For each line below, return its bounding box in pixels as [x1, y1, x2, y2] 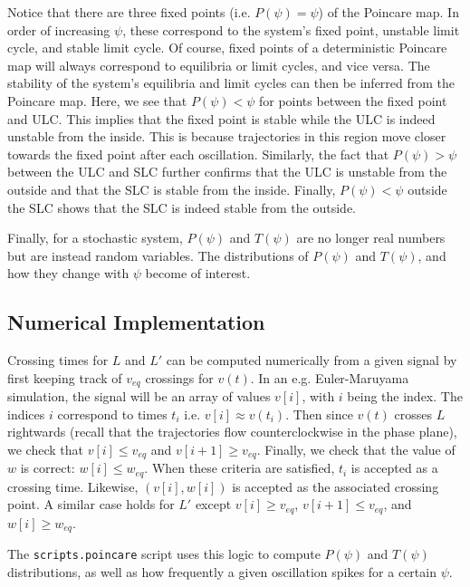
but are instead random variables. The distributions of [7, 245, 309, 265]
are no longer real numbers [296, 228, 446, 247]
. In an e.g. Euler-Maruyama [250, 368, 409, 387]
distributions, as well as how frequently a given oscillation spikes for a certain [7, 563, 436, 581]
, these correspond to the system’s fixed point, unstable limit [122, 20, 460, 39]
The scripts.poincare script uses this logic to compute [7, 544, 321, 563]
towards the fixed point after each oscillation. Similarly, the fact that [7, 144, 389, 163]
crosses [394, 404, 433, 423]
